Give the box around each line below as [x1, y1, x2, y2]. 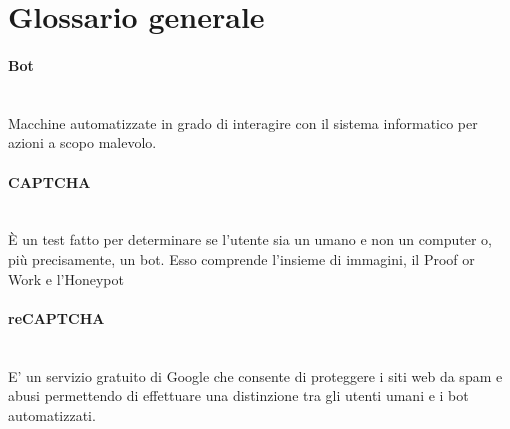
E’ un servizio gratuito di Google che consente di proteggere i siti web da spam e [8, 365, 503, 386]
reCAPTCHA [8, 307, 105, 328]
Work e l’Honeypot [8, 268, 124, 289]
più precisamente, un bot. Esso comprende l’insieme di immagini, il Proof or [8, 248, 475, 269]
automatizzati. [8, 404, 96, 425]
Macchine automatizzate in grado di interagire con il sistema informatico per [8, 112, 478, 133]
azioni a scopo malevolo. [8, 132, 157, 153]
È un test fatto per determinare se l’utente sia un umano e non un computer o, [8, 229, 492, 250]
